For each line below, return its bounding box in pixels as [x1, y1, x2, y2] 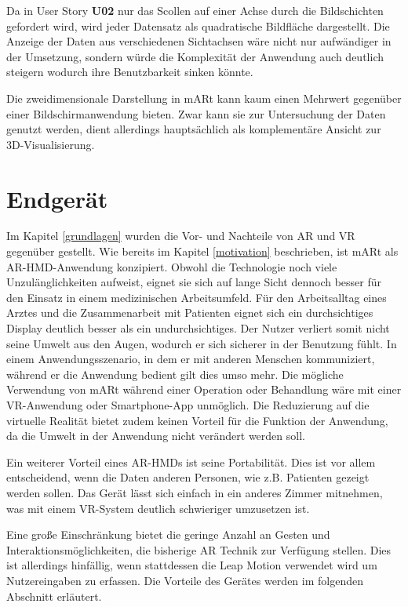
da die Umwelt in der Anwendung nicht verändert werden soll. [6, 427, 305, 444]
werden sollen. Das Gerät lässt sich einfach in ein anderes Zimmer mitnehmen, [6, 484, 383, 500]
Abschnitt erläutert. [6, 587, 102, 604]
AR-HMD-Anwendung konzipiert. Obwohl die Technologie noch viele [6, 258, 337, 274]
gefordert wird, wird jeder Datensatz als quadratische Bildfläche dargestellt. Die [6, 17, 390, 34]
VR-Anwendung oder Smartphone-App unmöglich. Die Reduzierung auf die [6, 397, 370, 413]
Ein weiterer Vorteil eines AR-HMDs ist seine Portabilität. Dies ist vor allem [6, 453, 376, 470]
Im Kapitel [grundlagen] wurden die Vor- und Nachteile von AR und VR [6, 227, 355, 244]
